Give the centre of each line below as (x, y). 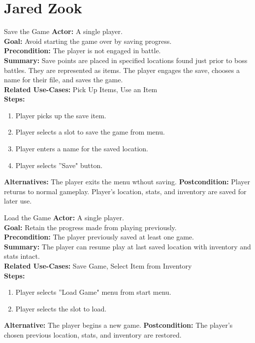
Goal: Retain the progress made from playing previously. (90, 227)
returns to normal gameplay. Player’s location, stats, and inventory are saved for (125, 191)
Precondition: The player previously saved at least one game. (99, 237)
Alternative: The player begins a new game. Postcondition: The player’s (118, 325)
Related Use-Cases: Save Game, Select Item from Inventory (98, 266)
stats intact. (22, 256)
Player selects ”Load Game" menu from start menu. (93, 292)
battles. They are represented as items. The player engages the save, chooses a (122, 70)
